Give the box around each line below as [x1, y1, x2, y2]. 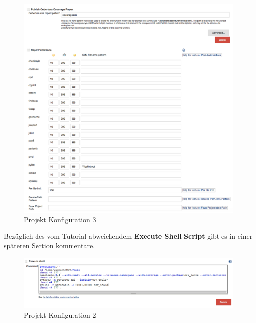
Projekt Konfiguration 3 [24, 214, 96, 225]
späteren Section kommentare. [4, 240, 95, 251]
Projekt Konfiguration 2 [24, 309, 96, 320]
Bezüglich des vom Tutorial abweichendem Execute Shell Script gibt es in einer [4, 231, 253, 241]
